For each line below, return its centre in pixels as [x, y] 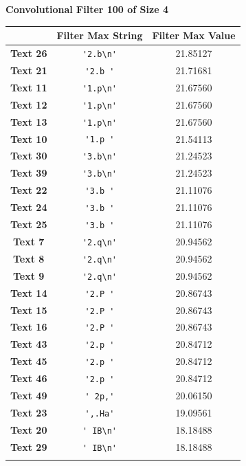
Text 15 [29, 310]
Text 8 [29, 258]
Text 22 [29, 190]
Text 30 [29, 156]
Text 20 [29, 429]
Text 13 [29, 121]
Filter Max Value [194, 35]
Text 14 [29, 292]
